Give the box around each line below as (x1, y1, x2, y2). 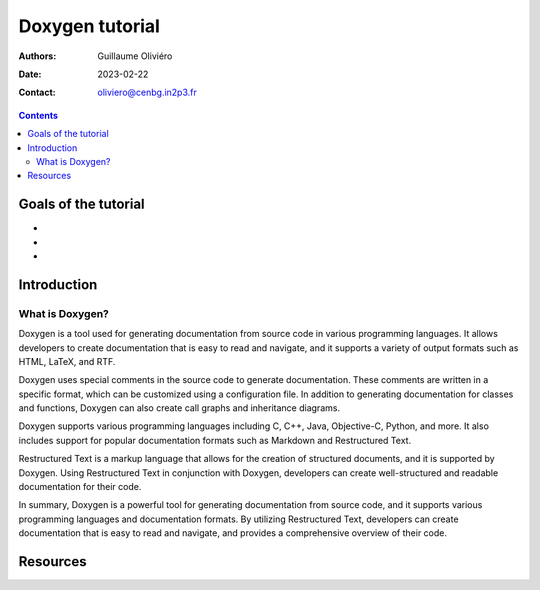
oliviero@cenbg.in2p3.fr (97, 86, 197, 99)
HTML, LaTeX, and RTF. (18, 355, 116, 367)
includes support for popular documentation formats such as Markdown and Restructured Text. (18, 434, 412, 446)
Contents (18, 109, 59, 121)
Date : (18, 68, 42, 80)
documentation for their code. (18, 481, 142, 493)
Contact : (18, 86, 57, 99)
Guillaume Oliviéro (97, 50, 173, 62)
